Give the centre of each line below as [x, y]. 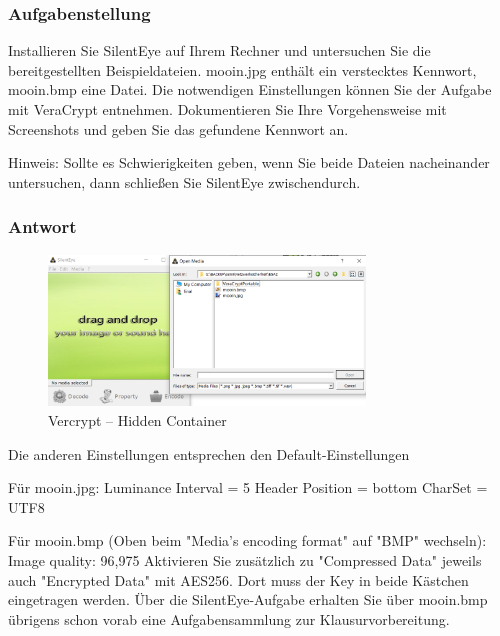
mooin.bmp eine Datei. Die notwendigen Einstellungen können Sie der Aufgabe [250, 89]
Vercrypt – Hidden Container [137, 420]
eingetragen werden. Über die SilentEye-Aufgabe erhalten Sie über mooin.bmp [248, 599]
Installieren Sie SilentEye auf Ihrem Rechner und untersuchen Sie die [219, 50]
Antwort [42, 226]
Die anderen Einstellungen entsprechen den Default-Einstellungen [209, 453]
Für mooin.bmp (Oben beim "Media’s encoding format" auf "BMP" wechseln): [247, 540]
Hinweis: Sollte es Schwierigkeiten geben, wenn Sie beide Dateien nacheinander [249, 162]
